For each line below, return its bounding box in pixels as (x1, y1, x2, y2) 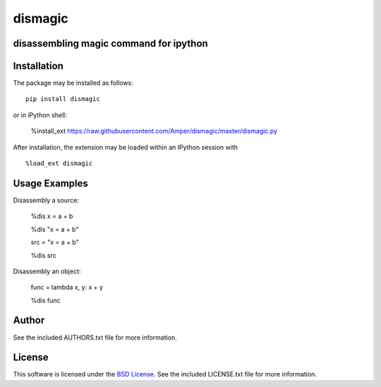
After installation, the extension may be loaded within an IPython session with (13, 143, 238, 151)
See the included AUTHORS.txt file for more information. (13, 333, 178, 342)
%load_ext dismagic (25, 160, 93, 167)
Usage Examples (13, 177, 88, 189)
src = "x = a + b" (30, 238, 79, 246)
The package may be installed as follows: (13, 78, 133, 88)
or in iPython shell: (13, 110, 67, 119)
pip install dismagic (25, 95, 100, 103)
